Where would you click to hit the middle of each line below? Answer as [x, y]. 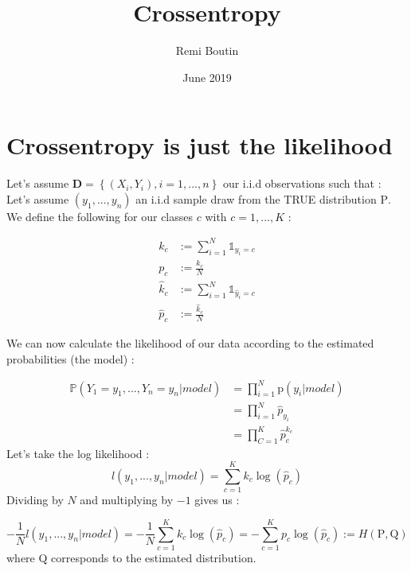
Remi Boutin [207, 50]
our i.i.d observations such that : [302, 183]
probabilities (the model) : [70, 358]
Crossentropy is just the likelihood [200, 145]
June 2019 [207, 77]
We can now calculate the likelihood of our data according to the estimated [190, 342]
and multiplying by [127, 500]
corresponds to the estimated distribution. [154, 557]
